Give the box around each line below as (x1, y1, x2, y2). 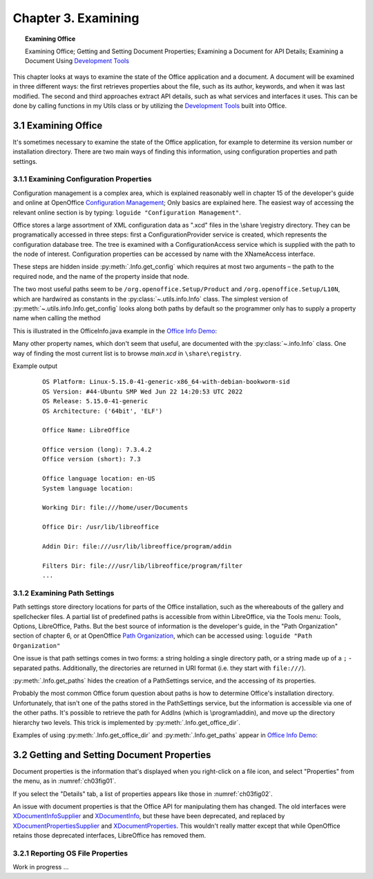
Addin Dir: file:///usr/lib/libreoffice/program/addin (42, 543, 232, 550)
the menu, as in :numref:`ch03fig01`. (12, 777, 117, 785)
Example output (12, 362, 58, 370)
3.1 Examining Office (12, 120, 103, 131)
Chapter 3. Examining (12, 10, 140, 26)
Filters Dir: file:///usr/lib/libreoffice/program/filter (42, 562, 243, 570)
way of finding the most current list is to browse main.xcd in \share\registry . (12, 349, 242, 358)
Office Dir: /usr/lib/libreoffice (42, 523, 159, 531)
